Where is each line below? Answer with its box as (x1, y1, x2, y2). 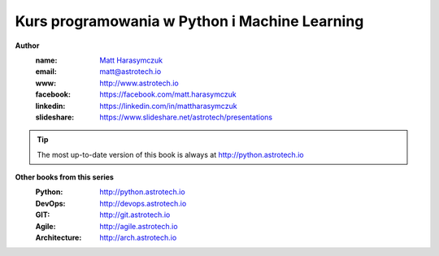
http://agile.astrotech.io (99, 221, 178, 231)
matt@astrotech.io (99, 67, 162, 76)
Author (15, 41, 40, 50)
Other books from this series (15, 172, 114, 182)
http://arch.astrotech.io (99, 232, 177, 243)
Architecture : (35, 232, 82, 243)
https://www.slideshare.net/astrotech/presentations (99, 112, 272, 122)
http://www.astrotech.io (99, 78, 179, 88)
